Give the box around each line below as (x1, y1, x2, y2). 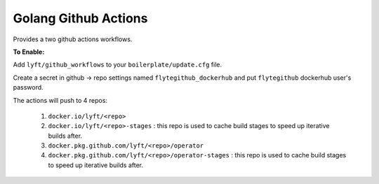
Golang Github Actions (13, 10, 148, 26)
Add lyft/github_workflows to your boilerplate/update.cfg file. (13, 60, 222, 69)
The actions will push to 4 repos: (13, 96, 108, 104)
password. (13, 83, 44, 92)
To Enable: (13, 48, 45, 56)
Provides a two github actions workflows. (13, 35, 133, 43)
